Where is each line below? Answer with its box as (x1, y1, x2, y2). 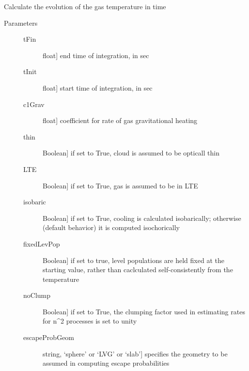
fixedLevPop (23, 238, 60, 248)
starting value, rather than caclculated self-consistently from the (43, 264, 233, 275)
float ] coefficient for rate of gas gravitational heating (43, 115, 198, 125)
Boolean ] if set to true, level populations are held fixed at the (43, 255, 224, 265)
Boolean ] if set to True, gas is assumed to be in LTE (43, 180, 198, 190)
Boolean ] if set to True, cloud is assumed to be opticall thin (43, 148, 219, 158)
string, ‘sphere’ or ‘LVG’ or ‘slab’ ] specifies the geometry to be (43, 348, 228, 358)
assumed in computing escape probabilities (43, 358, 170, 368)
